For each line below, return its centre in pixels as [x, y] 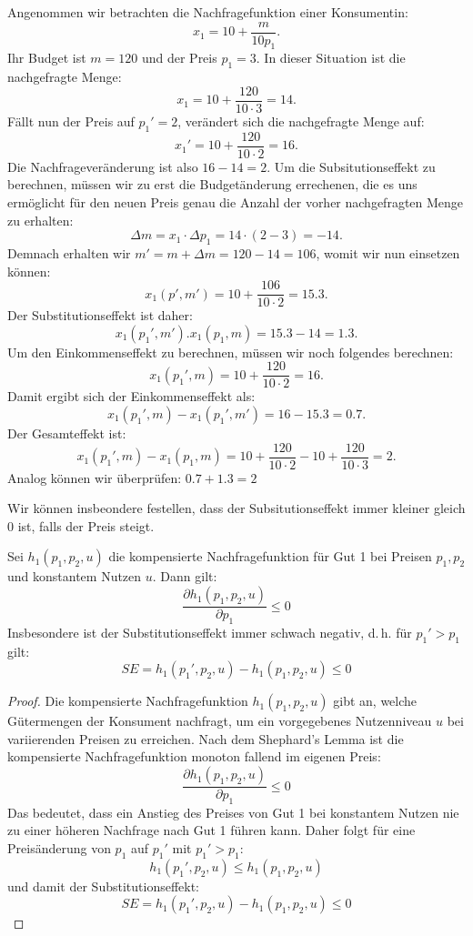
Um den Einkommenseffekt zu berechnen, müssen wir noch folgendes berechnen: [231, 352]
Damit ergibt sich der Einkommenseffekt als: [131, 396]
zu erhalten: [40, 220]
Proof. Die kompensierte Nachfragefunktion [128, 701]
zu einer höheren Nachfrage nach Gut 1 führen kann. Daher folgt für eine [211, 830]
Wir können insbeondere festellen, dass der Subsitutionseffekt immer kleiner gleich [236, 508]
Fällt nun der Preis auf [71, 121]
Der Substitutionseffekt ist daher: [100, 315]
